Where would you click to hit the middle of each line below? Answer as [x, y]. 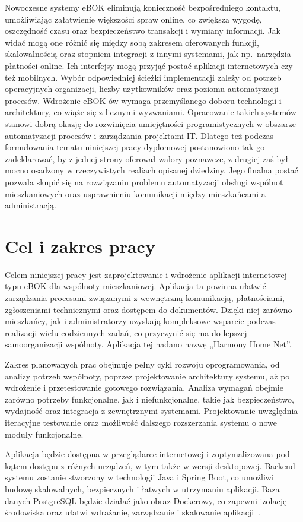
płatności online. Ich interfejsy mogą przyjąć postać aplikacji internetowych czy [149, 65]
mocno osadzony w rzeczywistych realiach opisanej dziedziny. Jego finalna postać [151, 170]
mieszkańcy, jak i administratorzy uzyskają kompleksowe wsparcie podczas [140, 321]
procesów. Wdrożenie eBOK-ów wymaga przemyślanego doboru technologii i [143, 100]
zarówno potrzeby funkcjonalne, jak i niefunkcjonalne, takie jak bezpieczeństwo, [149, 399]
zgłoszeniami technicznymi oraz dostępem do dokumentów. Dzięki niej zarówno [149, 309]
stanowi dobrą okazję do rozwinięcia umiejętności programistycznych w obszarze [150, 123]
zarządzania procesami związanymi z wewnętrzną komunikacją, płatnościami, [145, 298]
